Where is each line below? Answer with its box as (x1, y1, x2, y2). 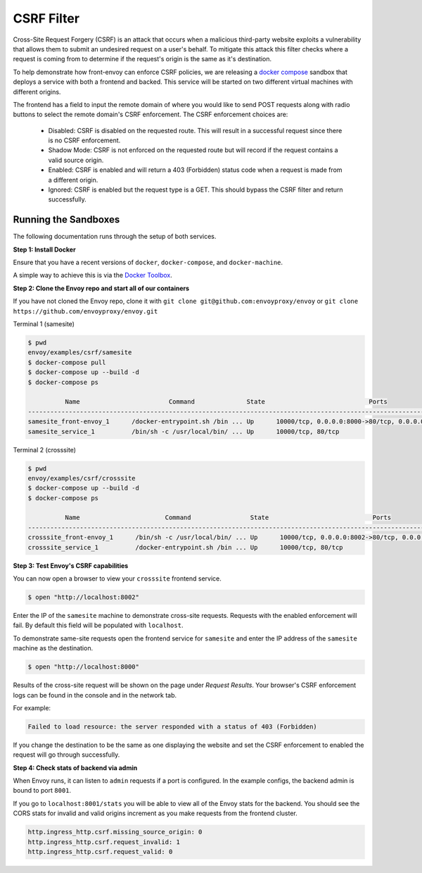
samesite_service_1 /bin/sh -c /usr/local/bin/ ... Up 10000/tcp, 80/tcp (27, 427, 340, 435)
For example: (13, 703, 51, 712)
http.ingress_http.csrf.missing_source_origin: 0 (27, 828, 203, 836)
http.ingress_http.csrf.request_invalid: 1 (27, 838, 181, 846)
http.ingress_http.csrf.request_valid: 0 (27, 848, 173, 855)
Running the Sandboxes (13, 213, 120, 225)
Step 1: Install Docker (13, 245, 77, 254)
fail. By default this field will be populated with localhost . (13, 621, 184, 630)
